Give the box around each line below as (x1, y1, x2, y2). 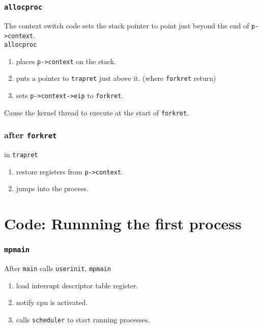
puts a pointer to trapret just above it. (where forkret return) (16, 73, 216, 83)
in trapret (4, 149, 38, 160)
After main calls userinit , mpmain (4, 263, 111, 274)
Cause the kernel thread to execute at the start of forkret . (4, 107, 189, 117)
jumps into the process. (16, 183, 89, 194)
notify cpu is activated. (16, 297, 88, 308)
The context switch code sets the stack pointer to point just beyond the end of (4, 20, 249, 31)
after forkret (4, 129, 57, 141)
